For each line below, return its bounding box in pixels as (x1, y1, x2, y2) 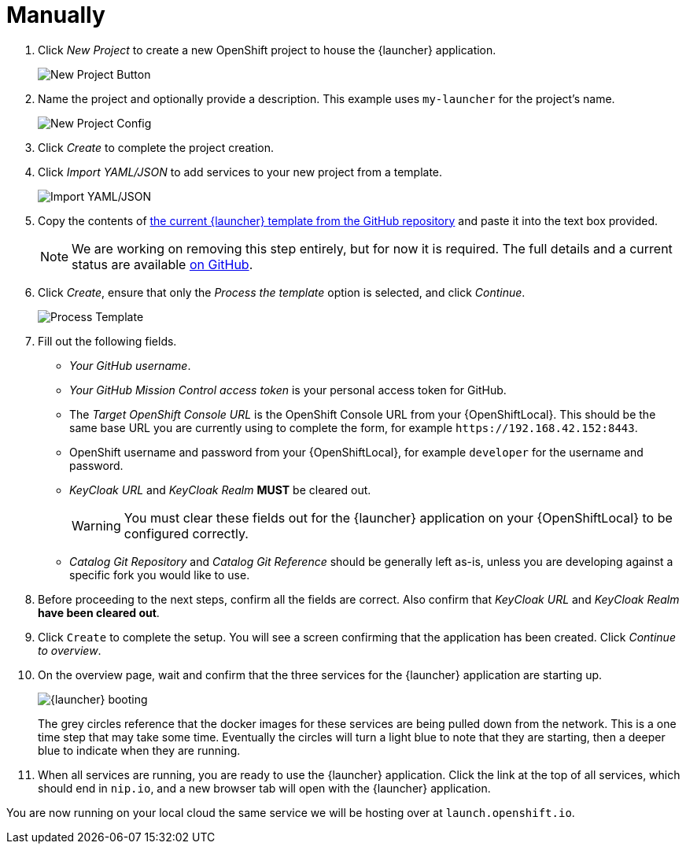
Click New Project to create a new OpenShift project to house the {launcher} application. (38, 42, 496, 57)
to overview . (38, 643, 101, 657)
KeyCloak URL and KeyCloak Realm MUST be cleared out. (69, 482, 371, 497)
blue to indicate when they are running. (38, 743, 241, 757)
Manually (6, 2, 105, 28)
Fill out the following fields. (38, 334, 177, 348)
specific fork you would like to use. (69, 567, 250, 582)
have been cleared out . (38, 605, 160, 619)
